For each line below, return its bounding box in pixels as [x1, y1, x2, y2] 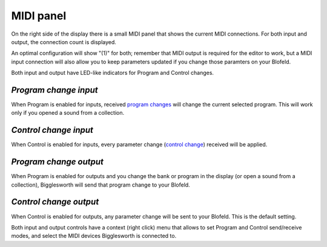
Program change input [11, 85, 98, 95]
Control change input [11, 125, 93, 135]
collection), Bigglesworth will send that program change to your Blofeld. [11, 181, 190, 188]
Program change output [11, 157, 104, 167]
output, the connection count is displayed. [11, 38, 116, 45]
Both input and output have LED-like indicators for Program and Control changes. [11, 69, 214, 77]
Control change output [11, 197, 99, 207]
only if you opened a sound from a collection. [11, 109, 124, 117]
